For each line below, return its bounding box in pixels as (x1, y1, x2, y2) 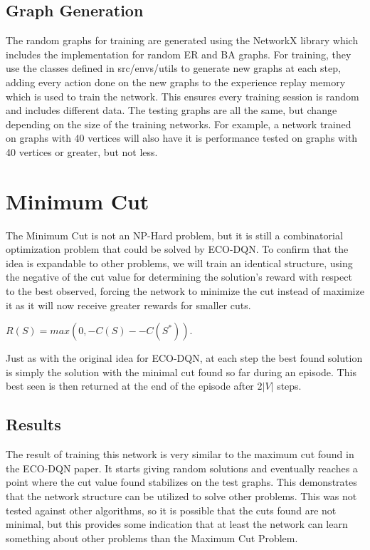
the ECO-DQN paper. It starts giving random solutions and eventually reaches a (6, 460, 358, 475)
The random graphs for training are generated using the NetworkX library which (6, 33, 359, 48)
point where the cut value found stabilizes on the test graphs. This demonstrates (6, 474, 357, 489)
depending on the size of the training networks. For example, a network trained (6, 116, 351, 131)
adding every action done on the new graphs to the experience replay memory (6, 74, 346, 89)
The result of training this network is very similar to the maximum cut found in (6, 447, 354, 462)
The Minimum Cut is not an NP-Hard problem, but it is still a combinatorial (6, 227, 343, 242)
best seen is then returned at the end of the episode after (6, 378, 254, 393)
